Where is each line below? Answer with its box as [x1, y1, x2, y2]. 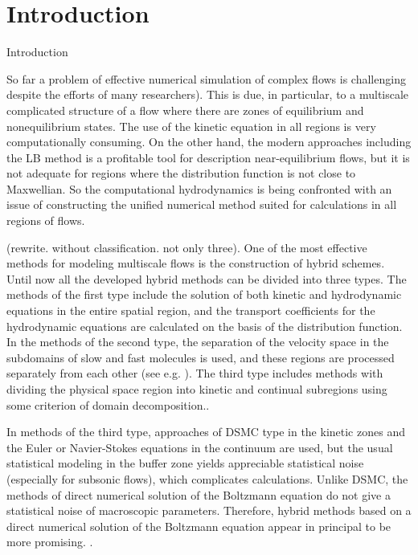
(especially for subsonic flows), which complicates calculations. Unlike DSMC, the [6, 470, 408, 487]
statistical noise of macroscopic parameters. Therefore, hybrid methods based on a [6, 502, 412, 519]
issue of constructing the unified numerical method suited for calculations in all [6, 196, 397, 213]
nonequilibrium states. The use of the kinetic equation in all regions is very [6, 117, 376, 134]
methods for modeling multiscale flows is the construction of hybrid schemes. [6, 255, 385, 271]
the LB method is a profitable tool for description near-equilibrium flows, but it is [6, 149, 410, 165]
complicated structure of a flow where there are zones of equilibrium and [6, 101, 364, 118]
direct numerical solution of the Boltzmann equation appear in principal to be [6, 517, 391, 534]
